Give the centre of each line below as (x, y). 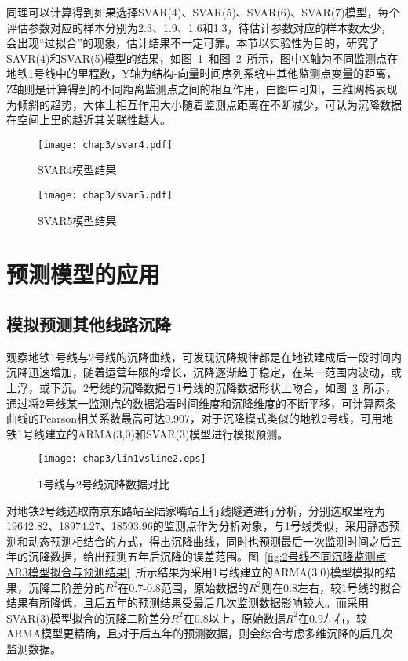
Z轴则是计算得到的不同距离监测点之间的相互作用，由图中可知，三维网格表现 (202, 88)
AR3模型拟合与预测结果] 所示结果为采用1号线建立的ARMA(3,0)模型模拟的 (196, 572)
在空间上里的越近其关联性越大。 (89, 120)
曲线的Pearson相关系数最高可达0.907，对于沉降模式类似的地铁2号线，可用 (195, 418)
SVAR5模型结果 (77, 220)
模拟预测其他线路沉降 (89, 324)
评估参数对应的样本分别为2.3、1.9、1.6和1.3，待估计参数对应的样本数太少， (199, 27)
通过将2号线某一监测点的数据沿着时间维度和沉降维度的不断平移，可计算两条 (201, 403)
